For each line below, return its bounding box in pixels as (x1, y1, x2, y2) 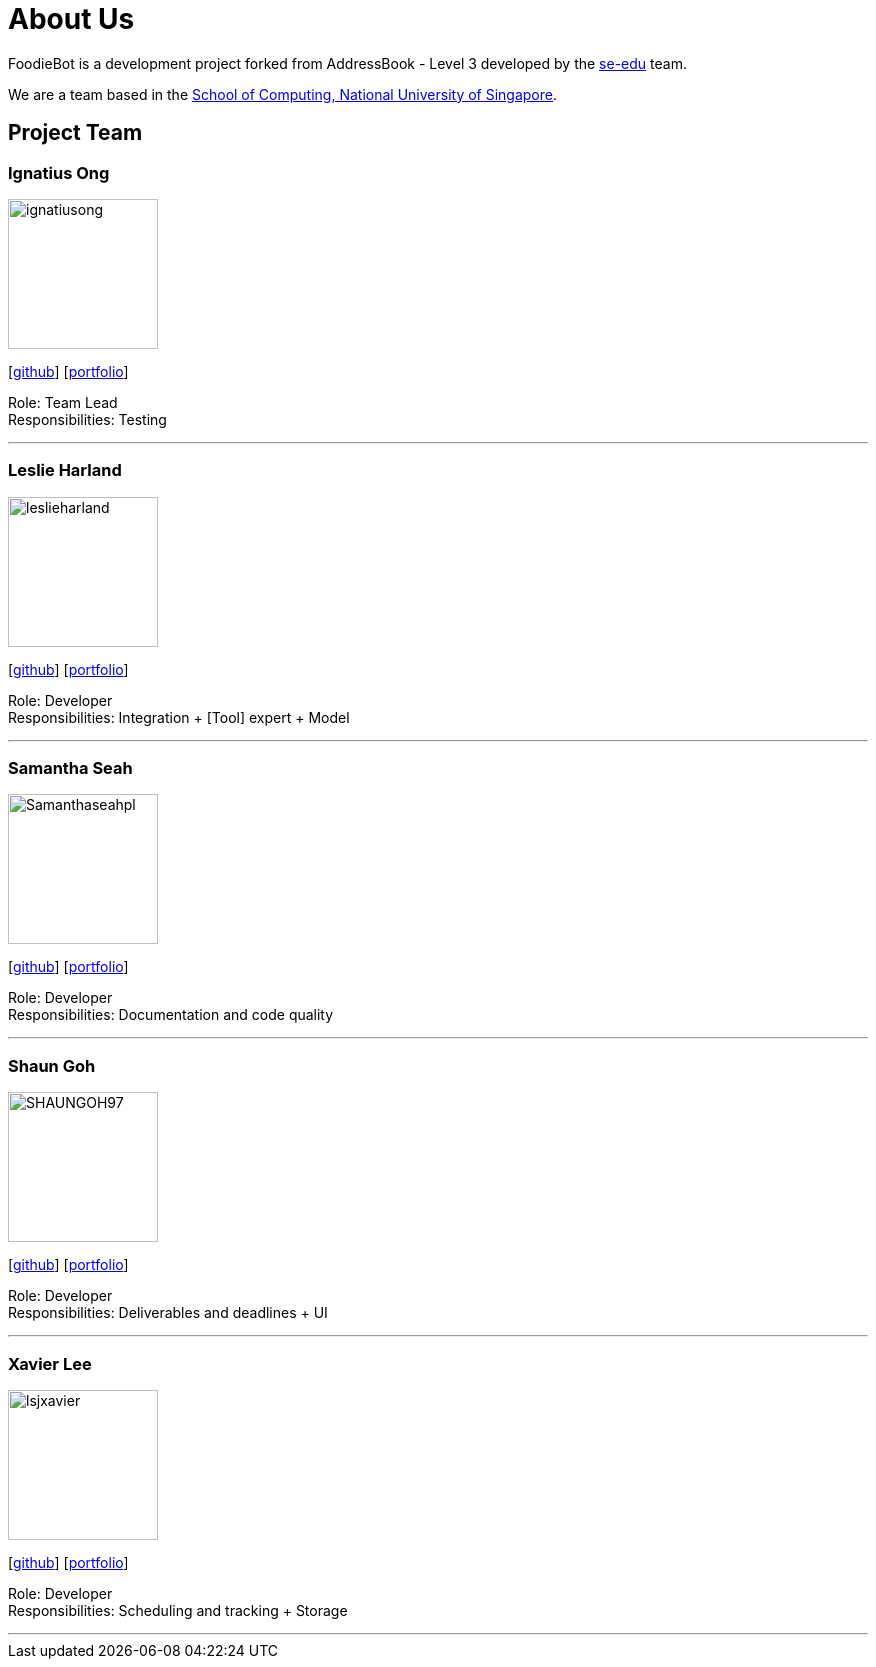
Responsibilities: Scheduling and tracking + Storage (8, 1601, 348, 1619)
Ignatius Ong (8, 162, 110, 183)
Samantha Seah (8, 758, 133, 779)
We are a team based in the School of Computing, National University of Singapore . (8, 85, 558, 103)
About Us (8, 2, 135, 36)
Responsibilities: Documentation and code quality (8, 1006, 334, 1024)
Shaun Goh (8, 1055, 96, 1076)
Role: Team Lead (8, 393, 118, 411)
